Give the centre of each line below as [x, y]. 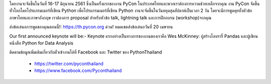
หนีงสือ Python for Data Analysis [41, 43]
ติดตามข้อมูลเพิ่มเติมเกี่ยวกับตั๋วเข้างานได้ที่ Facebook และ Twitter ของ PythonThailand [86, 52]
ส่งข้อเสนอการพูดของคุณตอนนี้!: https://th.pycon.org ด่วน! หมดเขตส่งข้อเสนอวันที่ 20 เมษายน [91, 27]
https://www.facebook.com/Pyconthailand [78, 70]
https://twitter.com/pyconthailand [69, 63]
